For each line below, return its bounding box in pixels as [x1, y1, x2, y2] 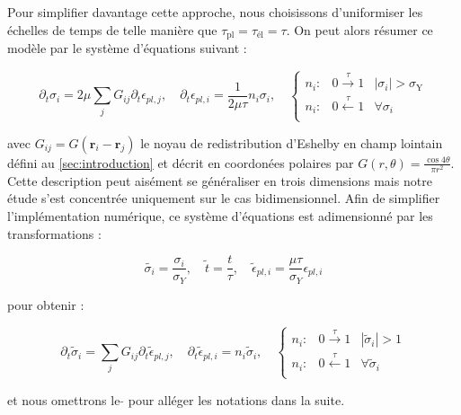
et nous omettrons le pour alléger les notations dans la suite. [7, 390, 345, 409]
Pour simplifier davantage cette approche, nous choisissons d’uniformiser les [7, 3, 423, 22]
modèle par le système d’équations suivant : [7, 39, 247, 57]
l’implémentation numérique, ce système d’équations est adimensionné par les [7, 207, 433, 225]
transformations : [7, 224, 102, 243]
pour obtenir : [7, 295, 84, 313]
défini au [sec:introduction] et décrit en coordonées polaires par [7, 153, 354, 172]
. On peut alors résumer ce [286, 20, 433, 39]
